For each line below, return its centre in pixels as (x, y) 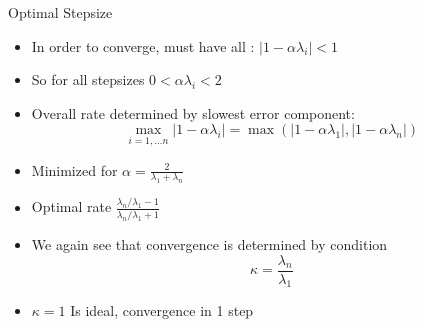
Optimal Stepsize (60, 12)
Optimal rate (71, 206)
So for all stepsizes (88, 79)
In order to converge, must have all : (143, 45)
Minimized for (74, 169)
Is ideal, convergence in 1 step (162, 310)
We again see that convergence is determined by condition (209, 244)
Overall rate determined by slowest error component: (193, 112)
